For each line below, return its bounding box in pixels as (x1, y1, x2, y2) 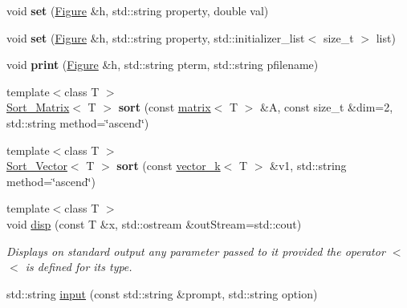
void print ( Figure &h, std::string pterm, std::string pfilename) (6, 56, 319, 73)
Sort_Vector (6, 157, 67, 174)
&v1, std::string (270, 157, 347, 174)
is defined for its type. (25, 258, 132, 275)
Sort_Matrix (6, 99, 70, 115)
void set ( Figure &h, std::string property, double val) (6, 2, 269, 18)
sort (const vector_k (116, 157, 221, 174)
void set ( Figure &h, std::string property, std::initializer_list (6, 29, 305, 46)
